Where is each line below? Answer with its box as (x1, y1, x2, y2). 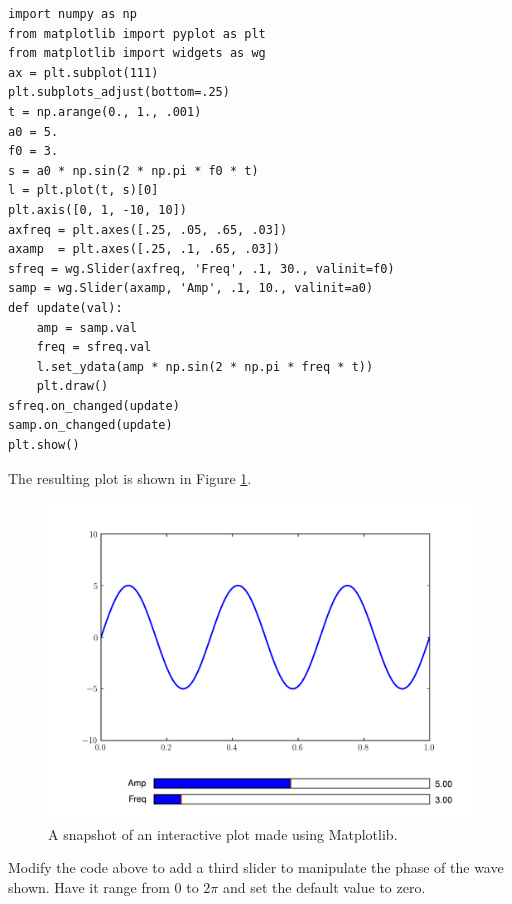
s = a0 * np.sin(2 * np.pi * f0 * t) (8, 163, 259, 178)
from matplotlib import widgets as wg (8, 46, 266, 61)
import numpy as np (8, 7, 137, 21)
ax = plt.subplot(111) (8, 65, 159, 80)
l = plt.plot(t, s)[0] (8, 183, 159, 198)
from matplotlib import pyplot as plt (8, 26, 266, 41)
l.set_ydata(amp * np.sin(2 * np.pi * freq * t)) (36, 359, 374, 374)
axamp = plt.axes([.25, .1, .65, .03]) (8, 242, 281, 257)
